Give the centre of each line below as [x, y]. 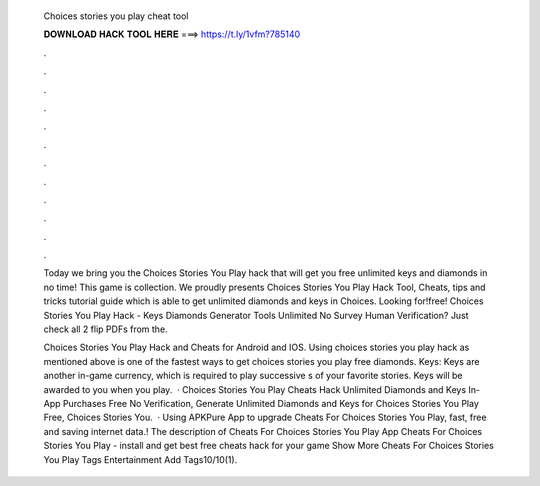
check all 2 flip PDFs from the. [106, 329]
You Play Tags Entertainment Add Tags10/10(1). [140, 459]
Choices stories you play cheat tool [116, 16]
